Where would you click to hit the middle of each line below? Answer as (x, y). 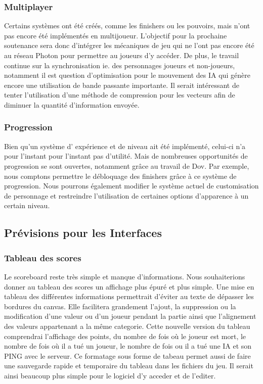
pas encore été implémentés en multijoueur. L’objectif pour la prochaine (116, 35)
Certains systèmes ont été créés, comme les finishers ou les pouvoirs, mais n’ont (127, 26)
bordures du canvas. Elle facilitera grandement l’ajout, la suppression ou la (120, 306)
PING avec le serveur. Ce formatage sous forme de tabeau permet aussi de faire (127, 355)
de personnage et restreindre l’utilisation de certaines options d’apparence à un (126, 195)
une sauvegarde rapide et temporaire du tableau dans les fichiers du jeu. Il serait (129, 366)
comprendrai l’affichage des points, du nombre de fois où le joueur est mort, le (125, 336)
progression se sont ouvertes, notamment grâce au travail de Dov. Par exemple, (127, 165)
